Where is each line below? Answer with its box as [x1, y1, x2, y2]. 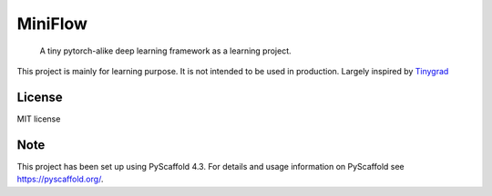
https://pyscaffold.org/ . [16, 173, 104, 185]
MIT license [16, 113, 61, 124]
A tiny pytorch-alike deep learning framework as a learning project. [39, 45, 292, 56]
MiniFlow [16, 14, 88, 34]
